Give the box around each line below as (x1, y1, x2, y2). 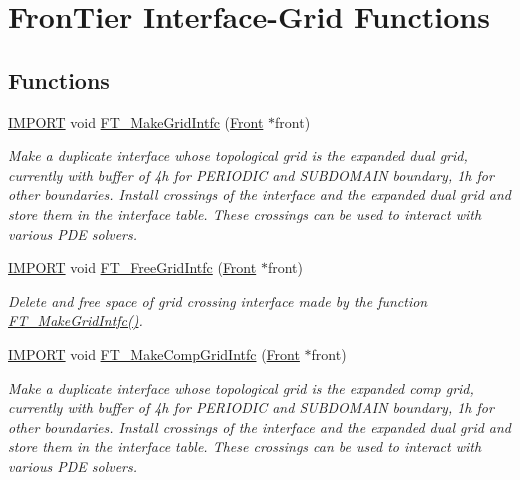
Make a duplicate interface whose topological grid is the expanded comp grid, (8, 377, 474, 398)
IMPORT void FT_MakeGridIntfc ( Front (8, 111, 264, 132)
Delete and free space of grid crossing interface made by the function (8, 290, 428, 311)
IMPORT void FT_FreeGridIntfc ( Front (8, 257, 257, 278)
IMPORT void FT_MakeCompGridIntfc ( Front (8, 343, 300, 364)
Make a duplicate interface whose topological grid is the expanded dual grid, (8, 145, 468, 166)
